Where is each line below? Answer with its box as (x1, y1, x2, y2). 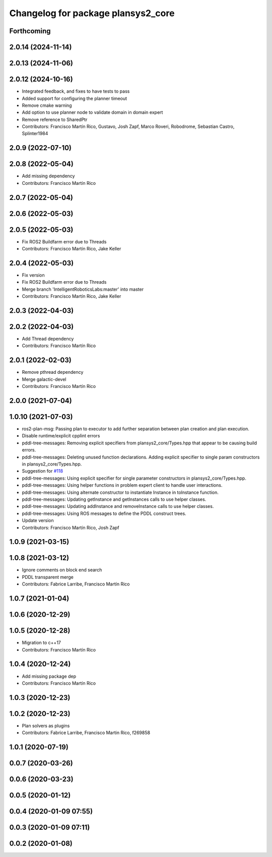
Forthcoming (9, 27, 51, 35)
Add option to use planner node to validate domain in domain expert (22, 109, 163, 115)
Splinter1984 (22, 130, 48, 137)
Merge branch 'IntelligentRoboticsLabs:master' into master (22, 286, 144, 292)
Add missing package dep (22, 673, 77, 679)
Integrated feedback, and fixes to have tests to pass (22, 88, 130, 94)
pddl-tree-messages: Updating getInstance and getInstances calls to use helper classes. (22, 496, 207, 502)
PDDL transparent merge (22, 574, 74, 580)
